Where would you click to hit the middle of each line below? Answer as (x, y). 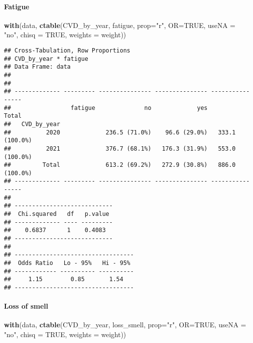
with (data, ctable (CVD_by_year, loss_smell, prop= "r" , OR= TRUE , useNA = (125, 325)
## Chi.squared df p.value (57, 214)
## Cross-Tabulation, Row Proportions (67, 50)
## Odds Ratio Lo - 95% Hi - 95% (67, 263)
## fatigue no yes (106, 108)
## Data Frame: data (38, 67)
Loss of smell (26, 306)
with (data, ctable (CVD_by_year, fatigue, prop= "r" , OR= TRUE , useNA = (120, 25)
